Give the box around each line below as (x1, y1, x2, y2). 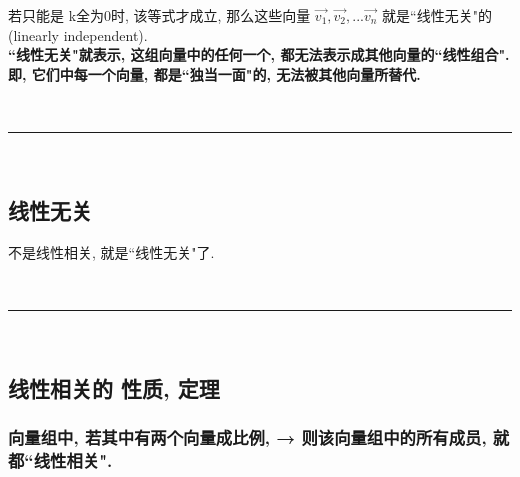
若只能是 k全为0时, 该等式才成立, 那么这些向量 (8, 5, 311, 25)
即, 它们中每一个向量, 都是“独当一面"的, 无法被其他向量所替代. (8, 63, 421, 84)
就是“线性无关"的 (382, 5, 492, 25)
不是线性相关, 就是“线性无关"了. (8, 241, 215, 262)
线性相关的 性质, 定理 (8, 372, 220, 403)
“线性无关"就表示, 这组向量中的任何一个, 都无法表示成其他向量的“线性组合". (8, 44, 510, 65)
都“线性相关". (8, 448, 113, 473)
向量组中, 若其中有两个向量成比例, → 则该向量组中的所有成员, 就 (8, 425, 510, 450)
